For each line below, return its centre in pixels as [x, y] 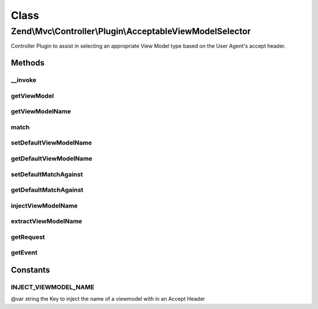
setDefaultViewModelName [52, 143]
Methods [28, 63]
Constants [30, 270]
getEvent [24, 252]
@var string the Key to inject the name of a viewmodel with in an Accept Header [108, 299]
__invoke [24, 80]
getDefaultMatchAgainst [47, 190]
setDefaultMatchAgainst [47, 174]
